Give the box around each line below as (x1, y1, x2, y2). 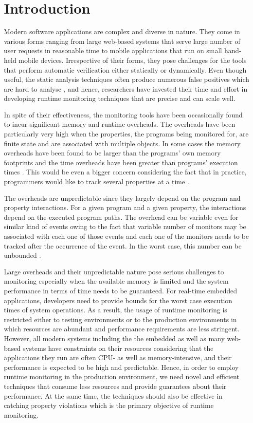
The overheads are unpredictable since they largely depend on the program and (4, 192, 241, 203)
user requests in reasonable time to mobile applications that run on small (4, 45, 222, 56)
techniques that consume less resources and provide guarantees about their (4, 381, 227, 391)
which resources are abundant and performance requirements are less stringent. (4, 324, 240, 334)
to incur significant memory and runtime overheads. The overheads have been (4, 119, 235, 129)
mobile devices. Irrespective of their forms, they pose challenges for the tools (18, 55, 247, 65)
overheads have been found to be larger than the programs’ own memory (4, 148, 221, 158)
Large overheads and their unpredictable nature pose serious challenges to (4, 266, 224, 276)
